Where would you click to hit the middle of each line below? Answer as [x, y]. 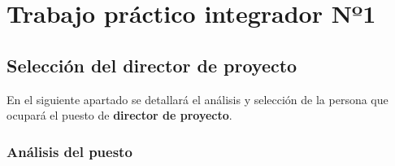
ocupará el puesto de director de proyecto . [119, 115]
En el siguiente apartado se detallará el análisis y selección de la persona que [197, 99]
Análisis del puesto [69, 151]
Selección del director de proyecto [152, 65]
